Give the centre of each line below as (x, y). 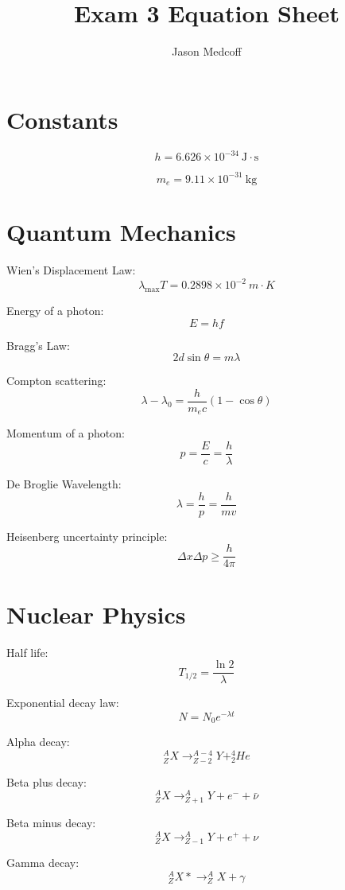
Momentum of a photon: (66, 433)
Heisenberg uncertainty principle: (87, 536)
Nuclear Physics (96, 614)
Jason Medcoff (207, 51)
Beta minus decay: (51, 823)
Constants (62, 119)
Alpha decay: (38, 742)
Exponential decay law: (63, 703)
